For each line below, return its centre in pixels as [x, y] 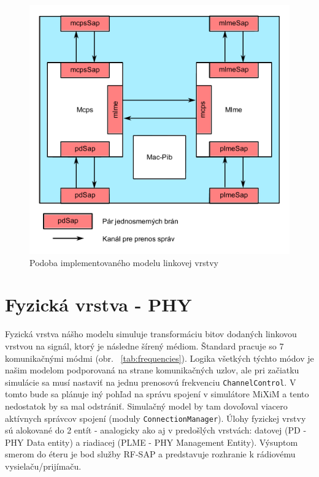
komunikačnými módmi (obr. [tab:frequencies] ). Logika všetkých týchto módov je [159, 358]
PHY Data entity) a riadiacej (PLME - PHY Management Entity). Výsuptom [152, 442]
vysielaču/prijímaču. [43, 466]
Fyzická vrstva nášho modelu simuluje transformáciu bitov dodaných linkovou [151, 334]
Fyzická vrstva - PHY [98, 304]
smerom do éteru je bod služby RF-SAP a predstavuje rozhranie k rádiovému [150, 454]
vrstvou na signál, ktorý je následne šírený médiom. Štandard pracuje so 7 [144, 345]
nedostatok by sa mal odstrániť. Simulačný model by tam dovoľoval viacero [146, 406]
